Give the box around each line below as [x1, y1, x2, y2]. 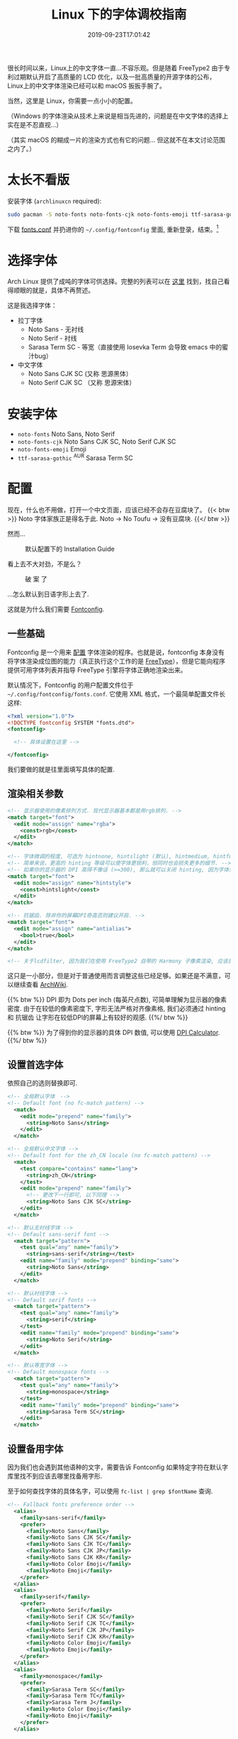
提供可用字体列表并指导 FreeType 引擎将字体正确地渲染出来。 [7, 665, 187, 674]
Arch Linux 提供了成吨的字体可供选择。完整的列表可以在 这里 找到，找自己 [7, 278, 225, 286]
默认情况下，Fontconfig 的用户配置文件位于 [7, 681, 134, 689]
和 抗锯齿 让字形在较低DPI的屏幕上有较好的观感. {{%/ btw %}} [7, 1013, 188, 1022]
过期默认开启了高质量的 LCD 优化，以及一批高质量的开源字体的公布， [13, 72, 216, 81]
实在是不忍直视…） [7, 120, 63, 128]
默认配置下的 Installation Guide [25, 544, 115, 553]
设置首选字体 [7, 1058, 64, 1070]
